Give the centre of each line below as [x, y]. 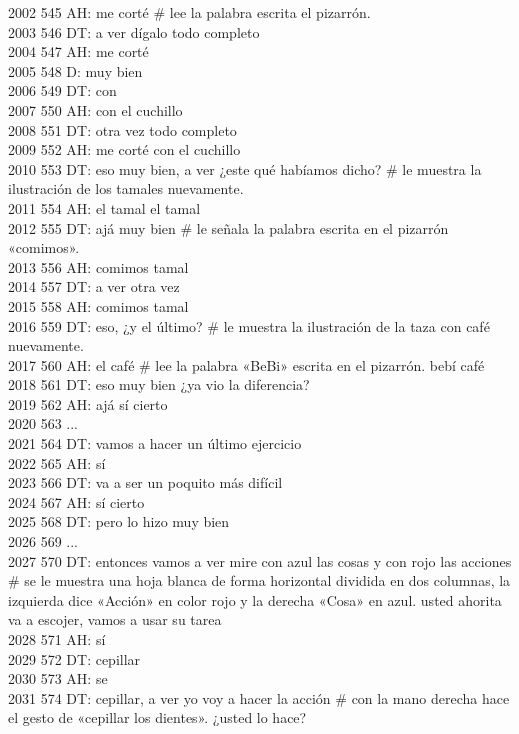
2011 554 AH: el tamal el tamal [104, 207]
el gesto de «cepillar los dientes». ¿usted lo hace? [157, 717]
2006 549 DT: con [62, 90]
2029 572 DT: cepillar [74, 658]
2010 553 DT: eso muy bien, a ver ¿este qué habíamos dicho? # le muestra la [245, 168]
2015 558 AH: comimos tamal [98, 305]
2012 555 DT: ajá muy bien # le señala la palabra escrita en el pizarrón [228, 227]
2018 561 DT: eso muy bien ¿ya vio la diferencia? [159, 384]
